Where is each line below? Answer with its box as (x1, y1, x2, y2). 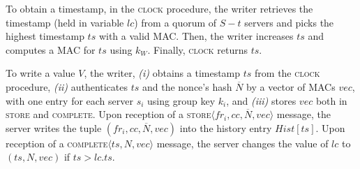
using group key (147, 93, 216, 108)
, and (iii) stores (226, 93, 297, 108)
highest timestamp (6, 29, 84, 43)
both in (315, 93, 347, 108)
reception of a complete (6, 135, 108, 150)
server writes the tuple (6, 120, 102, 135)
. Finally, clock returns (147, 42, 248, 57)
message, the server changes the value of (156, 135, 329, 150)
